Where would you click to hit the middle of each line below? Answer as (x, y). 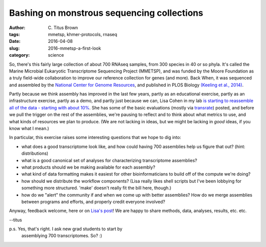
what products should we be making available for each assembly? (88, 167)
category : (19, 55)
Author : (17, 28)
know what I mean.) (29, 129)
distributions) (35, 153)
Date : (15, 41)
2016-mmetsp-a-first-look (74, 48)
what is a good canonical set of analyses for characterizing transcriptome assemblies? (109, 160)
